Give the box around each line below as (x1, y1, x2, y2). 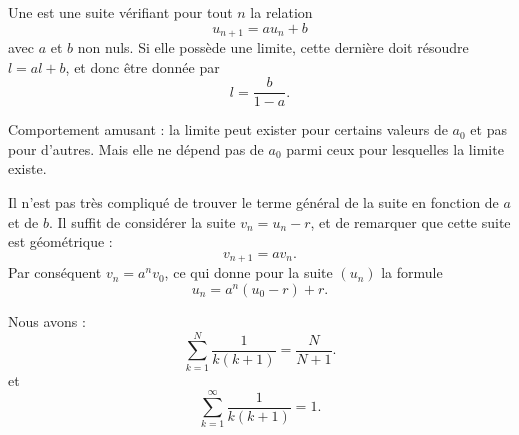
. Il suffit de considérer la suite (49, 211, 236, 232)
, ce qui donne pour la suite (164, 262, 333, 283)
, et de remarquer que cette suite (310, 211, 511, 232)
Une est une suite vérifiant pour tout (8, 2, 233, 22)
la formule (381, 262, 443, 283)
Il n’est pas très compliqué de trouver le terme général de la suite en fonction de (8, 192, 499, 213)
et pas (470, 119, 507, 140)
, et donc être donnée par (65, 56, 220, 77)
